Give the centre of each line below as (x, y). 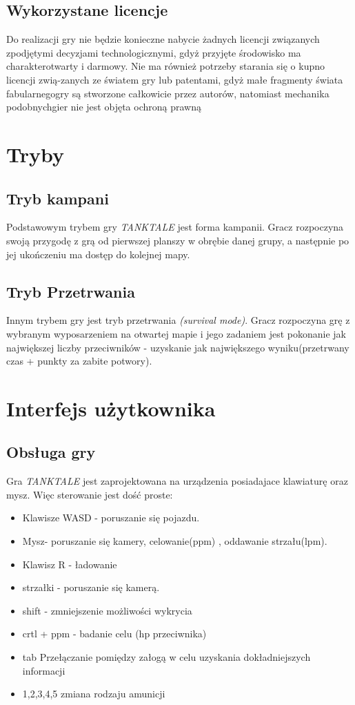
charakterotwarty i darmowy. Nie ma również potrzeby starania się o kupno (166, 66)
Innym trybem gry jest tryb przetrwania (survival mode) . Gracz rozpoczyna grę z (178, 320)
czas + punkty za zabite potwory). (79, 361)
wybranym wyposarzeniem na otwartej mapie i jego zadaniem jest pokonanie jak (176, 333)
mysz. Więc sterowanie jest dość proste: (90, 494)
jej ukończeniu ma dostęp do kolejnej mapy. (98, 254)
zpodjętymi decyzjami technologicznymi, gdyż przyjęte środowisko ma (154, 52)
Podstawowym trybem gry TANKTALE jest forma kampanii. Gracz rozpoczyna (175, 227)
